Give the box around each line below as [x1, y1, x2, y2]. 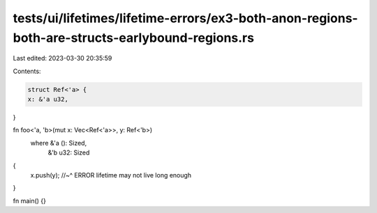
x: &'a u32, [27, 95, 69, 104]
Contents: [13, 67, 41, 75]
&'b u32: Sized [47, 148, 90, 157]
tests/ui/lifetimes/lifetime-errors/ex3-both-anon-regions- [13, 10, 359, 26]
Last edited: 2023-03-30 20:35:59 [13, 54, 112, 63]
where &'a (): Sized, [30, 139, 87, 147]
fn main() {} [13, 196, 47, 205]
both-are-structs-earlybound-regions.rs [13, 30, 255, 45]
